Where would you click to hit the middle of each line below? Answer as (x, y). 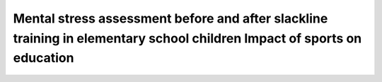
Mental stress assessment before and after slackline (170, 18)
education (44, 58)
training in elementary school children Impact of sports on (187, 38)
